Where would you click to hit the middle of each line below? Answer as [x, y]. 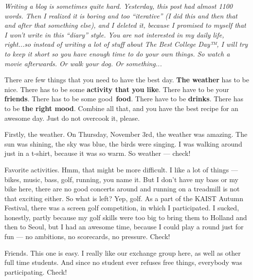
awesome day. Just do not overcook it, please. [72, 118]
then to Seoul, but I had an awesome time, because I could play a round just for [124, 227]
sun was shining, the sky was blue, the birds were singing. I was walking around [123, 143]
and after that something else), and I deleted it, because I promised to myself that [125, 25]
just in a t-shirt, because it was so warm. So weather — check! [98, 153]
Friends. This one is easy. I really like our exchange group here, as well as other [123, 252]
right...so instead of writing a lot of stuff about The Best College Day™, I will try [126, 44]
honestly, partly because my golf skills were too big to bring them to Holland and [126, 217]
